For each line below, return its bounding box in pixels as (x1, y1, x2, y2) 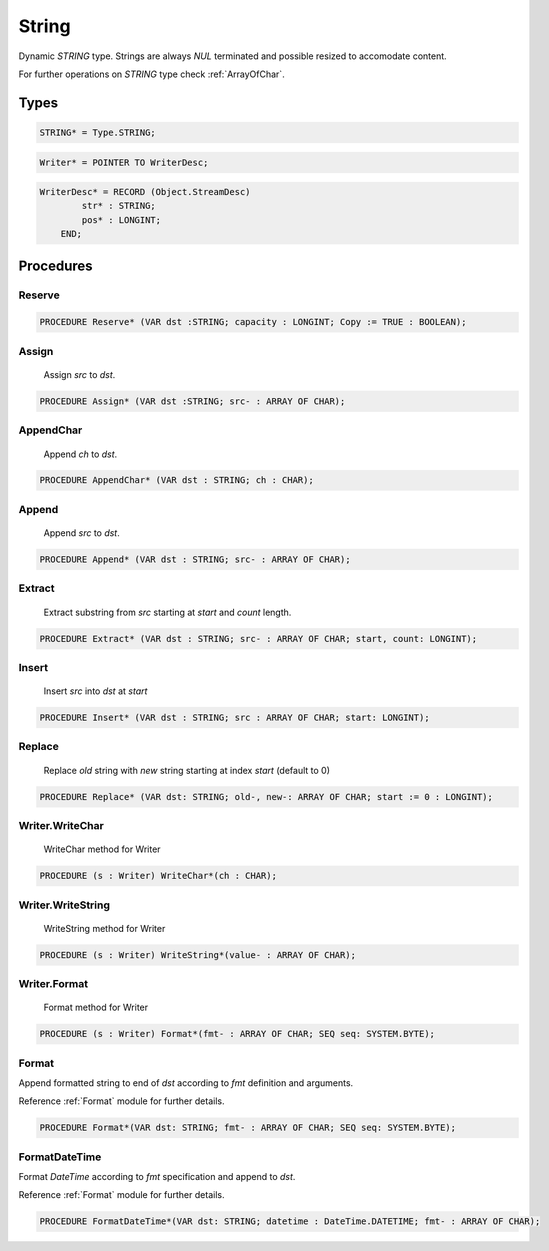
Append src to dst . (43, 527, 120, 539)
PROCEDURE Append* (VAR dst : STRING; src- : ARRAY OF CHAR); (39, 554, 351, 565)
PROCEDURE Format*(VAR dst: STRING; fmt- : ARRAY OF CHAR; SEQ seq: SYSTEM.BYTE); (39, 1122, 457, 1134)
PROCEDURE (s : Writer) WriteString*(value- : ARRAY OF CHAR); (39, 949, 357, 960)
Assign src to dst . (43, 368, 116, 380)
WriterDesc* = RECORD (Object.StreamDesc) (39, 186, 251, 198)
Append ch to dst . (43, 448, 118, 460)
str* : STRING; (81, 200, 157, 212)
